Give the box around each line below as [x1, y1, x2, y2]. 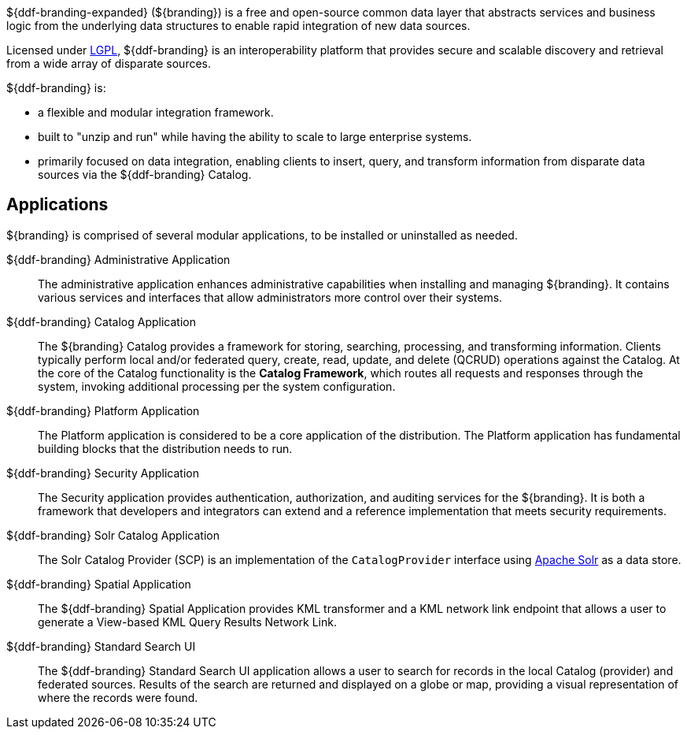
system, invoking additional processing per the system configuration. [38, 379, 396, 393]
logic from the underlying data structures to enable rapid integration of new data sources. [6, 19, 471, 32]
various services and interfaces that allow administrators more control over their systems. [38, 290, 503, 304]
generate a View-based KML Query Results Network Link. [38, 614, 337, 629]
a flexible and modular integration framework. [38, 106, 274, 119]
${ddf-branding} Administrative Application [6, 252, 231, 266]
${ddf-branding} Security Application [6, 466, 199, 480]
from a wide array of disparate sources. [6, 57, 212, 70]
